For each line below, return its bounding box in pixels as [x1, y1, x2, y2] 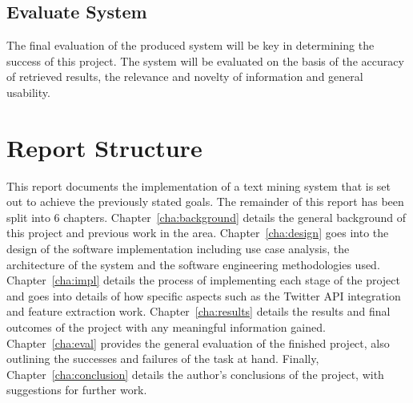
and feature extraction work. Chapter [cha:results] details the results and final [6, 303, 391, 320]
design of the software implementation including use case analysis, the [6, 240, 350, 257]
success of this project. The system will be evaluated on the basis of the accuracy [6, 52, 404, 69]
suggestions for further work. [6, 381, 147, 398]
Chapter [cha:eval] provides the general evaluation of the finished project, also [6, 334, 390, 351]
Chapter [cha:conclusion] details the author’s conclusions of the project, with [6, 365, 384, 382]
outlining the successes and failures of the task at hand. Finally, [6, 350, 319, 367]
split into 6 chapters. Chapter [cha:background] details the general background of [6, 208, 407, 225]
